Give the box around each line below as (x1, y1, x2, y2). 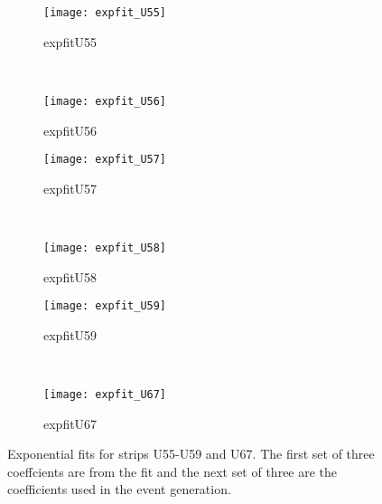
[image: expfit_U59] (43, 300, 167, 313)
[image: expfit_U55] (43, 6, 167, 19)
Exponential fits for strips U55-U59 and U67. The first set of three (7, 444, 375, 463)
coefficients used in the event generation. (7, 480, 231, 499)
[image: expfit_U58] (43, 241, 167, 254)
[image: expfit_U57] (43, 153, 167, 166)
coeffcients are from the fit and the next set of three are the (7, 461, 338, 480)
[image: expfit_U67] (43, 388, 167, 402)
